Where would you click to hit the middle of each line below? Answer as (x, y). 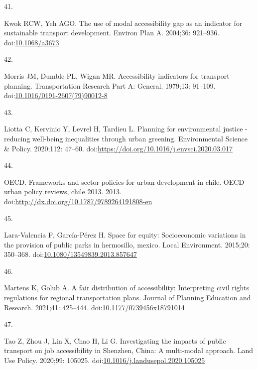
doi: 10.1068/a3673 (32, 42)
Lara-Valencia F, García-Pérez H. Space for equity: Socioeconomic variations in (125, 235)
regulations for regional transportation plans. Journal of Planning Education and (128, 298)
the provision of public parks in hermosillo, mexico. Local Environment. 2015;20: (127, 244)
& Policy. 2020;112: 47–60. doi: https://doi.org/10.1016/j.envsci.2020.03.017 (118, 148)
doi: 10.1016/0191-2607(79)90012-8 (56, 95)
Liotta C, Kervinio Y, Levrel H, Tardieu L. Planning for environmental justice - (126, 129)
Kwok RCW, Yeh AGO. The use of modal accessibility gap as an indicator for (123, 23)
